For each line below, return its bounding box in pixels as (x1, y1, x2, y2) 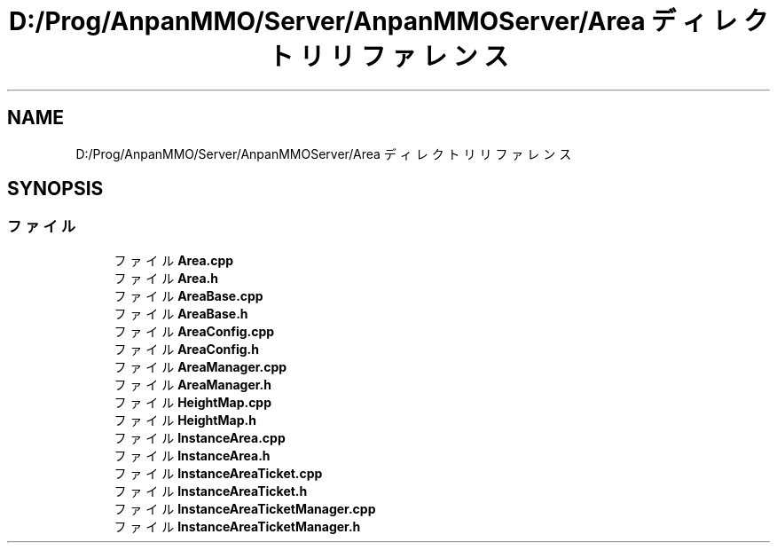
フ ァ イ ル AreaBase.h (114, 305, 248, 321)
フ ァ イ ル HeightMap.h (114, 412, 256, 428)
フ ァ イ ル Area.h (114, 270, 218, 286)
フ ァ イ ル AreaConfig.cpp (114, 323, 275, 339)
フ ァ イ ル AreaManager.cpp (114, 358, 287, 374)
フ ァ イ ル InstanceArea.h (114, 447, 271, 463)
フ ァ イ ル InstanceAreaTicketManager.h (114, 518, 361, 534)
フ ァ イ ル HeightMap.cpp (114, 394, 272, 410)
